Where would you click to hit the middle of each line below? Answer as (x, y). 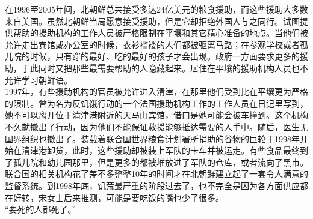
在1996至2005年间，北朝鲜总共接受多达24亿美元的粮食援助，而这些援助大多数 (156, 9)
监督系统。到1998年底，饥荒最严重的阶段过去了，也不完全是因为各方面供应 (152, 185)
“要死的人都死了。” (41, 209)
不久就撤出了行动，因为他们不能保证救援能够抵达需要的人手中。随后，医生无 (156, 126)
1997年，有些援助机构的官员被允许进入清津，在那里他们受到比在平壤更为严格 (156, 91)
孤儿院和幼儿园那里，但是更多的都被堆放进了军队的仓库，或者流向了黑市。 (160, 162)
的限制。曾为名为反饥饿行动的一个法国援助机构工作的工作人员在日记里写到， (156, 103)
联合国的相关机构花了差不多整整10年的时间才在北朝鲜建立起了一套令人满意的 (156, 174)
